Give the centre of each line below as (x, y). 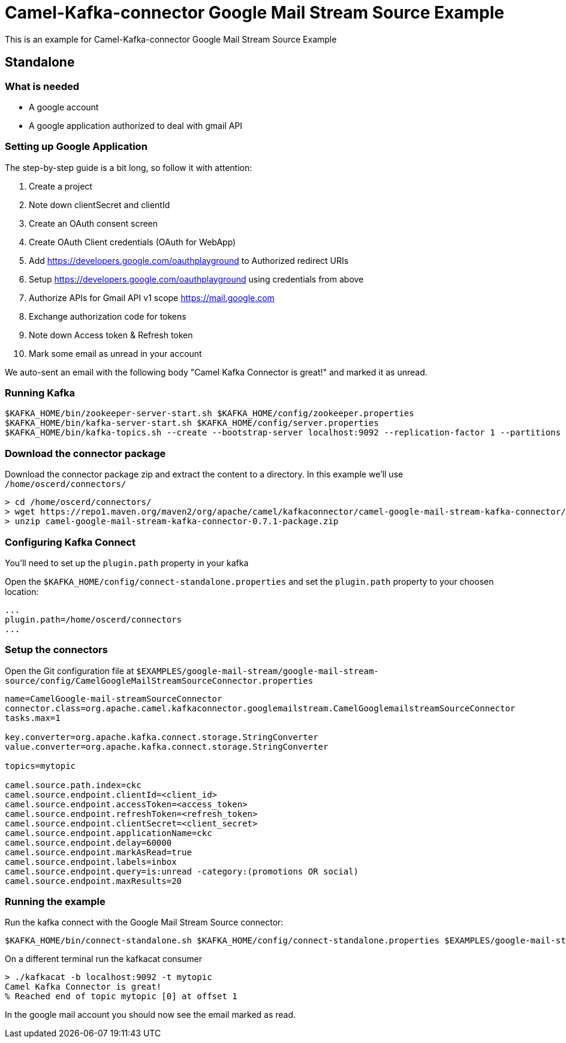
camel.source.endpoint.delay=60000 (88, 842)
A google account (64, 107)
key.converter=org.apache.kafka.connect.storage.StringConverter (162, 737)
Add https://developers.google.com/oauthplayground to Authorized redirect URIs (189, 260)
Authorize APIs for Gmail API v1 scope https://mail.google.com (152, 297)
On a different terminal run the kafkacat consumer (103, 959)
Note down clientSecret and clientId (100, 205)
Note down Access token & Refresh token (111, 335)
